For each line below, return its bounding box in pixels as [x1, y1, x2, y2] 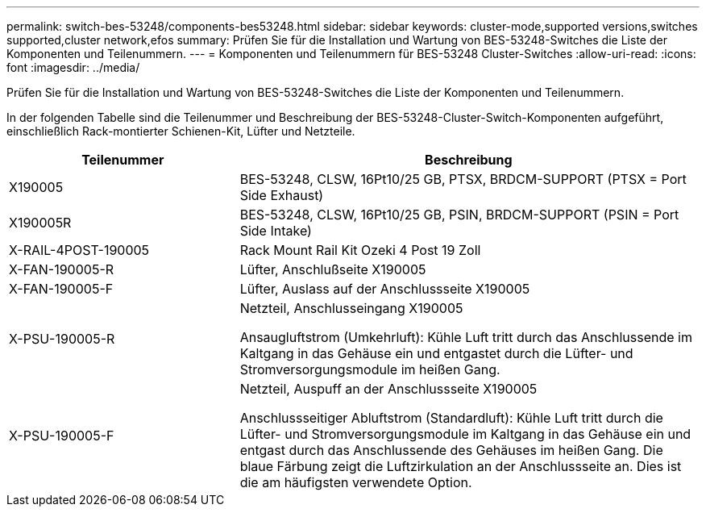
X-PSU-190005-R [9, 331, 115, 347]
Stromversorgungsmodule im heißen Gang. [239, 361, 500, 377]
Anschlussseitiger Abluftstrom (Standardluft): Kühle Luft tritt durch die [239, 410, 663, 426]
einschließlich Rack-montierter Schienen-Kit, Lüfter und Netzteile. [6, 124, 355, 138]
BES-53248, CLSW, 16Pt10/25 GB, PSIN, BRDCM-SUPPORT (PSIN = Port [239, 206, 679, 223]
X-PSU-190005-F [9, 427, 114, 444]
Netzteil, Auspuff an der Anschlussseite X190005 [239, 381, 538, 397]
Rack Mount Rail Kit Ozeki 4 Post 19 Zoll [239, 242, 481, 258]
